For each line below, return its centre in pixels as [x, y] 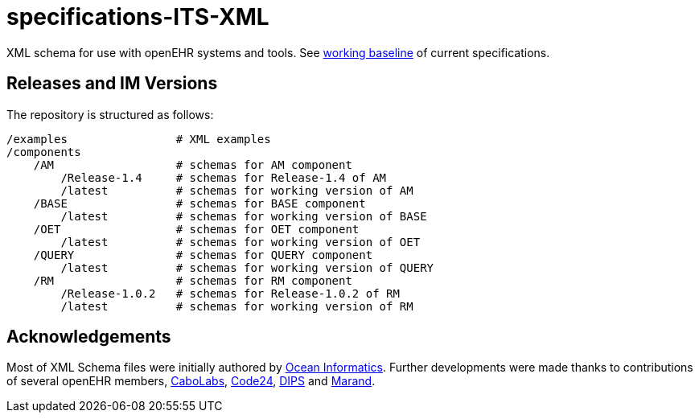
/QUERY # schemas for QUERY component [203, 255]
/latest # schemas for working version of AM [237, 190]
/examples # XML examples [139, 139]
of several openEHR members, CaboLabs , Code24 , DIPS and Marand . [191, 381]
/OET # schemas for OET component [196, 229]
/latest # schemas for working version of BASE [244, 216]
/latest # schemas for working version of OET [241, 242]
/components [44, 152]
